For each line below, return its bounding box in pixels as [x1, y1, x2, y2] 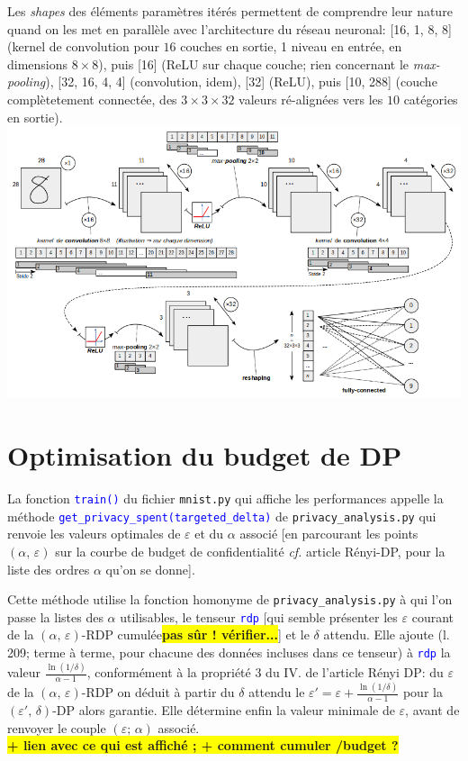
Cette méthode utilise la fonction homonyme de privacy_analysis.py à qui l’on [7, 590, 453, 609]
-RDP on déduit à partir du [81, 683, 235, 702]
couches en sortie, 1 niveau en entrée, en [180, 37, 402, 56]
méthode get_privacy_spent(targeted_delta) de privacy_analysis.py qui [7, 506, 436, 525]
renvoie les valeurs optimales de [7, 524, 181, 543]
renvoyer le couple [7, 718, 106, 737]
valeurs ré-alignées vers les [238, 89, 383, 108]
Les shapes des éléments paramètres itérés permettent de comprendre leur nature [7, 2, 453, 20]
